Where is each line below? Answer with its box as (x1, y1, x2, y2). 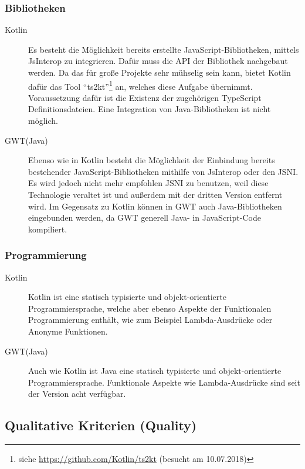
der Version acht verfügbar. (28, 387, 126, 400)
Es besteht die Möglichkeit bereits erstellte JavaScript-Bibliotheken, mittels (28, 43, 299, 55)
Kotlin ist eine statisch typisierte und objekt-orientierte (28, 291, 226, 303)
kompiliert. (28, 222, 67, 235)
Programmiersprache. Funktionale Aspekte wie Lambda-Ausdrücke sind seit (28, 376, 300, 388)
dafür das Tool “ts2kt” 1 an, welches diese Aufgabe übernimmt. (28, 78, 253, 92)
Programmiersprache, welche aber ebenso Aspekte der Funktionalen (28, 302, 272, 314)
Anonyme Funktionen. (28, 325, 108, 337)
